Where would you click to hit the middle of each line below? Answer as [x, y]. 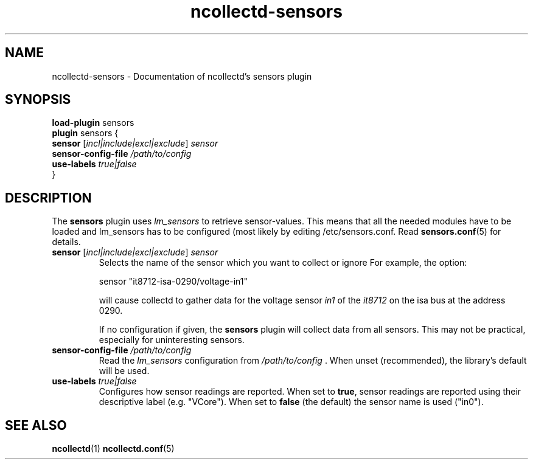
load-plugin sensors [93, 123]
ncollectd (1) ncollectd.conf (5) [113, 449]
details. [66, 242]
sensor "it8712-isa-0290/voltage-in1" [173, 282]
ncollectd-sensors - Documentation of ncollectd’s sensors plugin [182, 76]
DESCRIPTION [48, 198]
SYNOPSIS [38, 100]
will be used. [124, 371]
